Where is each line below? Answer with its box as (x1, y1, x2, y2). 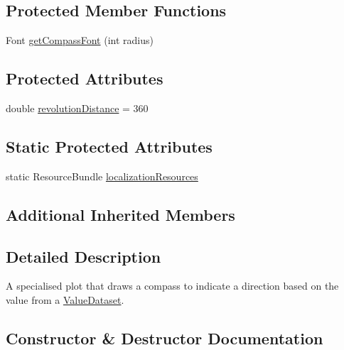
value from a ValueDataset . (6, 292, 124, 307)
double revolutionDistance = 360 (6, 101, 149, 115)
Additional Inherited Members (6, 203, 235, 225)
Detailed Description (6, 245, 161, 267)
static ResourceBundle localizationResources (6, 168, 198, 183)
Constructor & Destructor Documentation (6, 327, 323, 349)
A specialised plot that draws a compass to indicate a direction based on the (6, 278, 339, 293)
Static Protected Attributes (6, 135, 213, 157)
